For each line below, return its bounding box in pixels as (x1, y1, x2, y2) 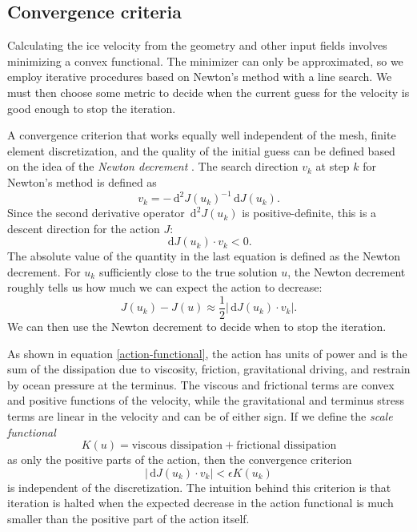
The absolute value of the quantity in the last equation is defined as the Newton (7, 248, 401, 264)
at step (315, 158, 350, 175)
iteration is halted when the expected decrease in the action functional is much (7, 494, 394, 511)
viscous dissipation (131, 440, 223, 452)
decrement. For (7, 263, 81, 280)
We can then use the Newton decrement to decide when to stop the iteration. (7, 318, 387, 335)
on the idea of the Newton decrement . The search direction (7, 158, 299, 175)
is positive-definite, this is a (242, 204, 377, 221)
